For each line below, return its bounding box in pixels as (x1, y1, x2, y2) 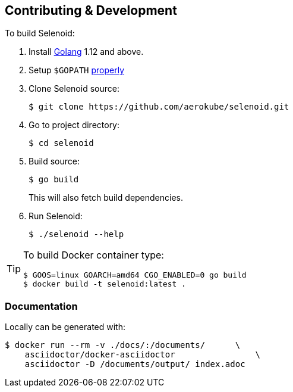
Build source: (29, 156, 80, 167)
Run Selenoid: (29, 211, 83, 222)
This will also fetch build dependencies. (29, 192, 184, 203)
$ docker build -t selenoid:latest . (23, 279, 186, 289)
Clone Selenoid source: (29, 83, 119, 94)
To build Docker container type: (23, 249, 164, 262)
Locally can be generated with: (5, 322, 126, 332)
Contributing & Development (5, 3, 177, 18)
